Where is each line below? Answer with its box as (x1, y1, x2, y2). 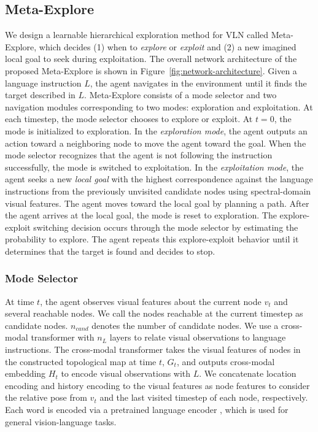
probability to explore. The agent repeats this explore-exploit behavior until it (5, 233, 299, 245)
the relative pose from (5, 391, 87, 404)
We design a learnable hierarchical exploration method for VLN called (5, 28, 269, 41)
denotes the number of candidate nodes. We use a (91, 318, 279, 331)
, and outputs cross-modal (176, 355, 275, 368)
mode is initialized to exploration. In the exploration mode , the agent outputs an (5, 124, 308, 137)
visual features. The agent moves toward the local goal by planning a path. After (5, 196, 309, 209)
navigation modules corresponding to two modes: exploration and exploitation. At (5, 100, 313, 113)
